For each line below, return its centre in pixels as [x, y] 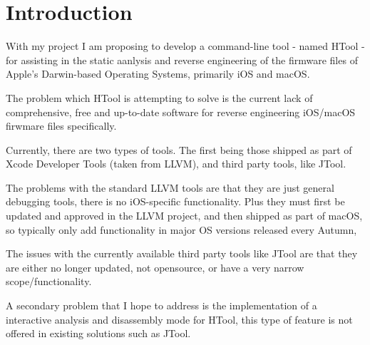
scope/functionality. [49, 281]
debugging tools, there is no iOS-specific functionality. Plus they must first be [175, 201]
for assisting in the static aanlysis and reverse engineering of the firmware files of [182, 60]
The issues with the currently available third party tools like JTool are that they [182, 253]
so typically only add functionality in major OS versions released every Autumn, [181, 229]
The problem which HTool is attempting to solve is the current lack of [159, 97]
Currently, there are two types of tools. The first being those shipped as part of [179, 149]
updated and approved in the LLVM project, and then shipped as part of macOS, [184, 216]
